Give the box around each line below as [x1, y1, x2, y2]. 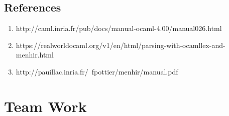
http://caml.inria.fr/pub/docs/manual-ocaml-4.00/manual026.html [16, 23, 222, 33]
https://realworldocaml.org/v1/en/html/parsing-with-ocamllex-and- [16, 39, 225, 50]
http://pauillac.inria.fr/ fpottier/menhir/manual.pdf [16, 66, 178, 76]
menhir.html [16, 49, 54, 60]
